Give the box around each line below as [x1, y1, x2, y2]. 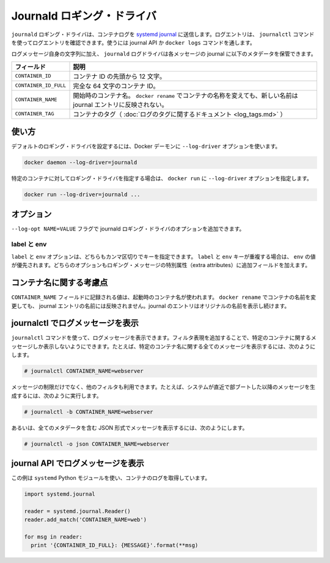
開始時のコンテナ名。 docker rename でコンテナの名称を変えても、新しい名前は [73, 91, 298, 100]
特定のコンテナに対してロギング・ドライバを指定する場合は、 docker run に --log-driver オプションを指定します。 [11, 175, 313, 182]
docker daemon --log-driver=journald [24, 159, 137, 166]
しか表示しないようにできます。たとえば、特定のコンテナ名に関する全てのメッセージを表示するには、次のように [32, 342, 316, 350]
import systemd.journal [24, 491, 96, 498]
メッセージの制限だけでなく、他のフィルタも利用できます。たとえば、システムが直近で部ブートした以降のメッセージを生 [11, 383, 316, 391]
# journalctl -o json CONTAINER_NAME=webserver [24, 440, 169, 447]
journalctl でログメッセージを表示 [11, 318, 139, 328]
